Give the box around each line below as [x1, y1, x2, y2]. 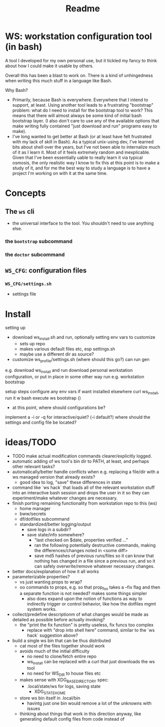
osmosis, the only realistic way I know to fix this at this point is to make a [12, 160, 160, 165]
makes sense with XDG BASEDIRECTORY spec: [19, 677, 109, 684]
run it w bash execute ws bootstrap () [5, 395, 81, 401]
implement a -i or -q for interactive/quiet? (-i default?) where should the [5, 414, 151, 420]
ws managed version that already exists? [12, 474, 95, 480]
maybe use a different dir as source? [19, 351, 94, 357]
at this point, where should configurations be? [12, 404, 106, 410]
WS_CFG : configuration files [5, 266, 87, 275]
